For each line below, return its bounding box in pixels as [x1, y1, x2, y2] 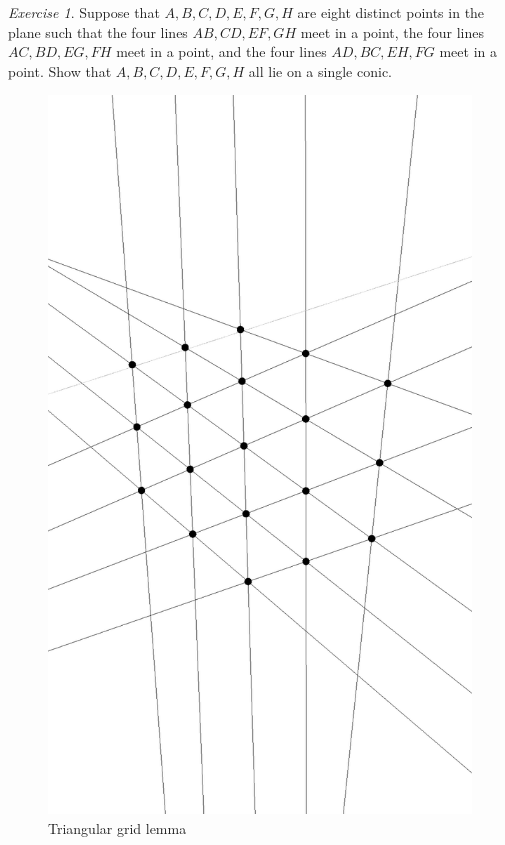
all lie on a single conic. [248, 60, 392, 81]
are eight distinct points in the [297, 2, 485, 22]
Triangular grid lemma [48, 817, 187, 838]
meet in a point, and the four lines [116, 41, 327, 62]
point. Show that [8, 60, 112, 81]
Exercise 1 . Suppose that [8, 2, 160, 22]
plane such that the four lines [8, 21, 188, 42]
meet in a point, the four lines [300, 21, 484, 42]
